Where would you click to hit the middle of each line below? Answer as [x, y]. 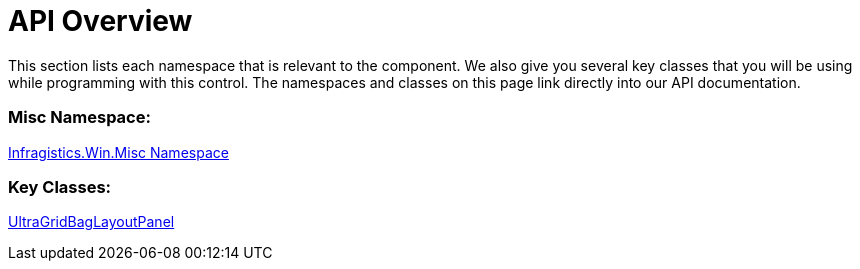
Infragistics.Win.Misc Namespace [118, 152]
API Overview [100, 21]
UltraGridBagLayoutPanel [91, 222]
